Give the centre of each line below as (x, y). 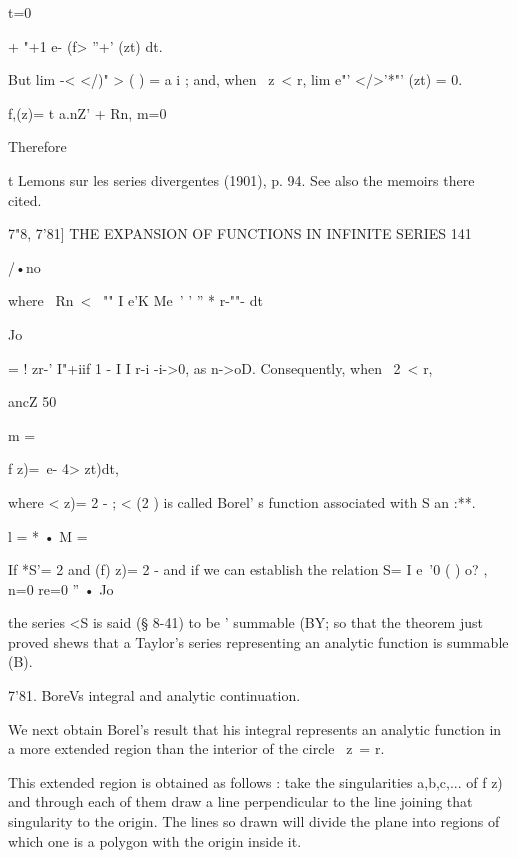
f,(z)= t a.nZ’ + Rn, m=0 (87, 112)
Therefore (37, 146)
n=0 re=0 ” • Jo (61, 588)
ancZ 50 (32, 401)
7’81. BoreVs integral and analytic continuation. (154, 695)
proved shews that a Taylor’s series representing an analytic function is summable (258, 641)
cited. (25, 199)
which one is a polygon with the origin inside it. (155, 840)
